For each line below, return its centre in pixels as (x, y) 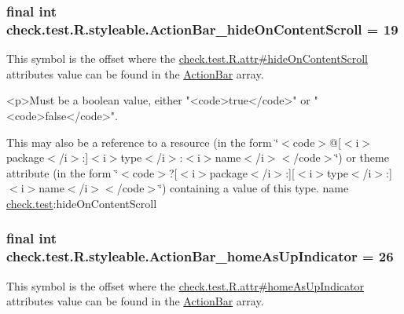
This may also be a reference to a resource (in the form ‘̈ (143, 142)
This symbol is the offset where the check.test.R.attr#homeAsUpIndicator (185, 285)
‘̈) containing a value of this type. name (254, 188)
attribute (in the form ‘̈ (62, 172)
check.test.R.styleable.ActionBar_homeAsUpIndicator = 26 (200, 256)
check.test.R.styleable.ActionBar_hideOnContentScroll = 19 (202, 29)
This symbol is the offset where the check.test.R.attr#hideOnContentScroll (187, 58)
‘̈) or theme (362, 157)
